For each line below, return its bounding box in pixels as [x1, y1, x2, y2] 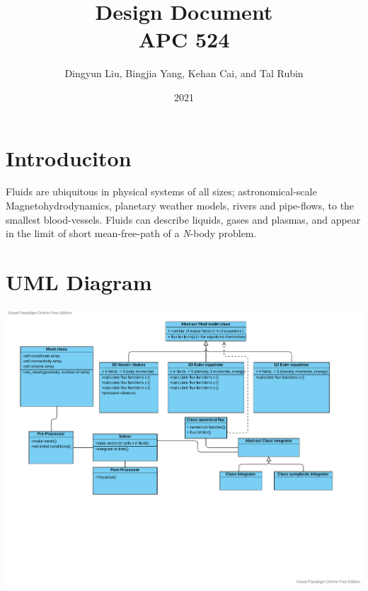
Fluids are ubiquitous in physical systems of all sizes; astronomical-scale [6, 184, 317, 199]
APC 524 [138, 25, 230, 54]
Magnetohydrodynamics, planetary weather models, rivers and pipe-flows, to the [6, 198, 355, 213]
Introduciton [6, 143, 132, 172]
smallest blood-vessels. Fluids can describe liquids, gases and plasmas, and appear [6, 212, 361, 226]
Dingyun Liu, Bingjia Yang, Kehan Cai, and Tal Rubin [64, 66, 304, 81]
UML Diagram [6, 268, 152, 296]
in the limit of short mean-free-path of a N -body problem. [6, 226, 257, 241]
